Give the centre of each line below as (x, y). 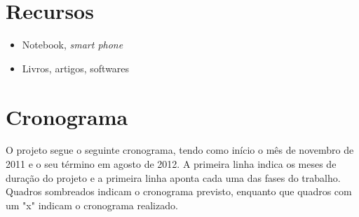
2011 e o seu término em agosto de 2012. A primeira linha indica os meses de (171, 164)
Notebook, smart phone (73, 45)
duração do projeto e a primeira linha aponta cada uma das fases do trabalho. (173, 177)
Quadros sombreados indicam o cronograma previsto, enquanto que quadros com (179, 191)
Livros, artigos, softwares (76, 68)
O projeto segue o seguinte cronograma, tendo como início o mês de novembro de (180, 150)
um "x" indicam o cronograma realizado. (92, 205)
